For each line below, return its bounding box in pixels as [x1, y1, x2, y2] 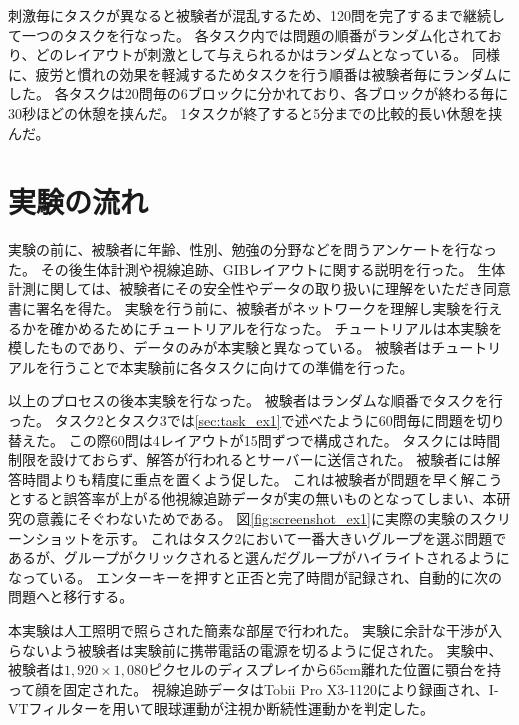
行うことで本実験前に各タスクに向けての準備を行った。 [49, 356, 414, 377]
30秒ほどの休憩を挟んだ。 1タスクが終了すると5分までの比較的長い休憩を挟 [8, 102, 503, 123]
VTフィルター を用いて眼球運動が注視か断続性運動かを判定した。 [8, 698, 434, 719]
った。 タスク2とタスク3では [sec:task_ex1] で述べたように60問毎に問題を [8, 410, 477, 431]
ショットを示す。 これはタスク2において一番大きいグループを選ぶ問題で [35, 527, 507, 548]
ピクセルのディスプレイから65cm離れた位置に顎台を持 [148, 659, 501, 680]
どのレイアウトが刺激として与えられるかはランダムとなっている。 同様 [35, 44, 500, 65]
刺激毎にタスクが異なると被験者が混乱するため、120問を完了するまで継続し [8, 5, 505, 25]
